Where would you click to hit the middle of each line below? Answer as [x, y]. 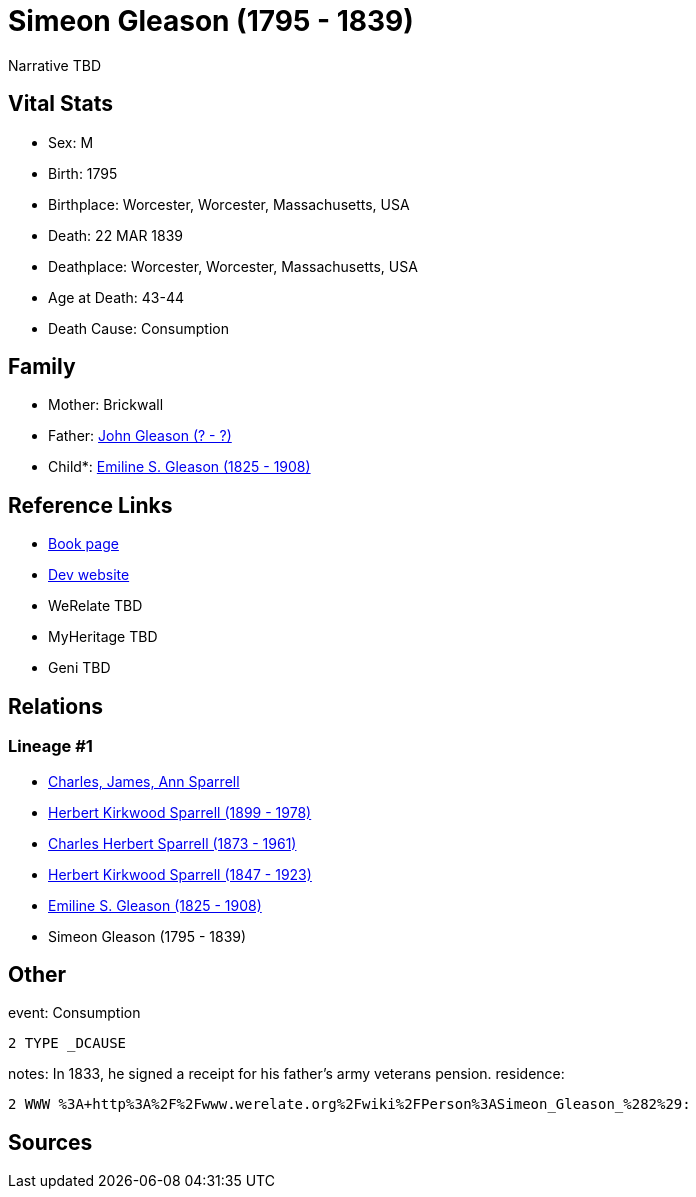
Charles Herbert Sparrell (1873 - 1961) [172, 843]
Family [42, 367]
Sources [50, 1142]
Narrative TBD [54, 65]
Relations [56, 706]
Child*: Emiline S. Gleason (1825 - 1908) [179, 467]
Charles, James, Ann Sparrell [144, 781]
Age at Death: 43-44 [116, 297]
